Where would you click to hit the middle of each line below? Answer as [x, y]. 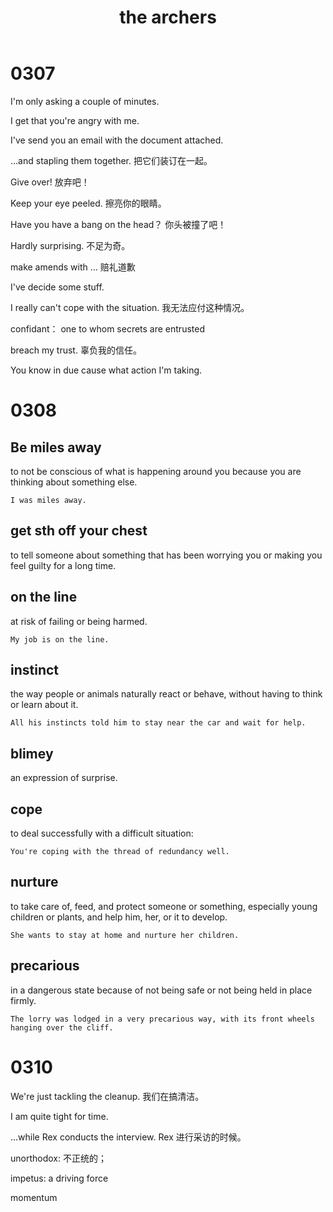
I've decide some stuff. [57, 287]
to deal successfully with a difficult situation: [102, 833]
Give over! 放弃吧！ [50, 182]
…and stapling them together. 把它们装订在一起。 [111, 160]
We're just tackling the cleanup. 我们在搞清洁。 [107, 1096]
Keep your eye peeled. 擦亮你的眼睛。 [88, 203]
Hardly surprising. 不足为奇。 [70, 245]
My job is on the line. [60, 639]
